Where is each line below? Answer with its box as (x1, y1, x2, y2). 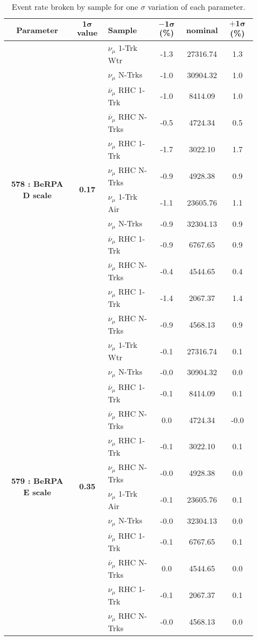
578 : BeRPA (11, 177, 63, 189)
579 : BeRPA (11, 474, 63, 486)
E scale (23, 486, 51, 498)
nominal (186, 24, 218, 36)
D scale (23, 189, 52, 201)
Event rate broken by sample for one (11, 1, 138, 12)
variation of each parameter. (148, 1, 246, 12)
